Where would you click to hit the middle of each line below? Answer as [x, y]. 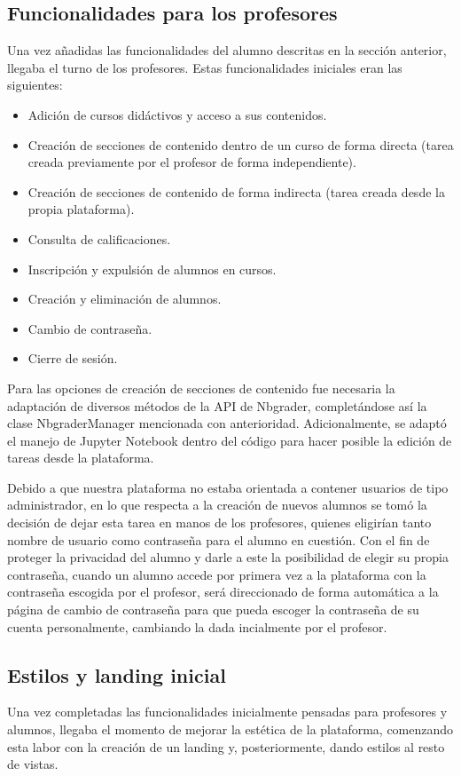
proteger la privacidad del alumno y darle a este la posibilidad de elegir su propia [228, 557]
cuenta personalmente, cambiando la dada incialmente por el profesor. [197, 626]
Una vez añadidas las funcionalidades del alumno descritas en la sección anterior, [227, 50]
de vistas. [33, 764]
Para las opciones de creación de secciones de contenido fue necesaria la [201, 388]
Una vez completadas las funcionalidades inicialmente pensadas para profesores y [227, 712]
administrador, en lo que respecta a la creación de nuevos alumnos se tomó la [217, 505]
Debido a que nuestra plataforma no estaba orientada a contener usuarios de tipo [228, 487]
